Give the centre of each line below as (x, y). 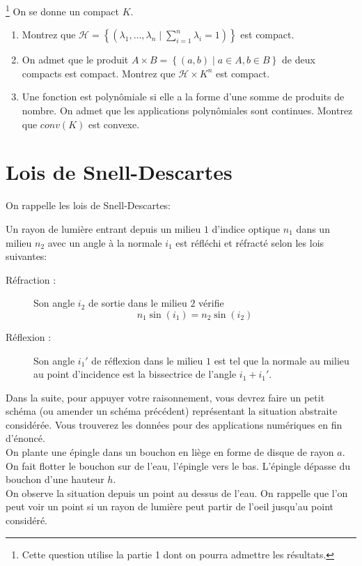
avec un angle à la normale (105, 242)
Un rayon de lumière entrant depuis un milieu (103, 228)
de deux (299, 60)
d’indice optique (246, 228)
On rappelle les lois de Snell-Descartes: (88, 205)
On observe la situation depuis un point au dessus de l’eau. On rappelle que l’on (177, 492)
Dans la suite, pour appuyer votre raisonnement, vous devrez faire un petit (165, 397)
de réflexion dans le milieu (147, 360)
